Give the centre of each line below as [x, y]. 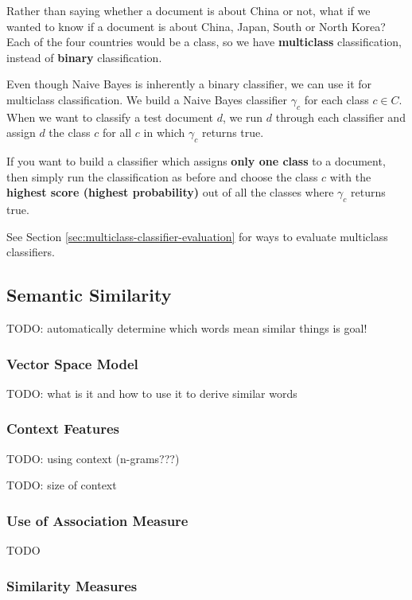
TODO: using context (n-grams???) [93, 458]
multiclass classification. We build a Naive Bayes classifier [147, 99]
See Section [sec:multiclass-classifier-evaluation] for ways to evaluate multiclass [197, 236]
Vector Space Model [72, 363]
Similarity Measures [72, 585]
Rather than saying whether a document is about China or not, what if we [189, 10]
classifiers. [31, 252]
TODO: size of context [62, 485]
